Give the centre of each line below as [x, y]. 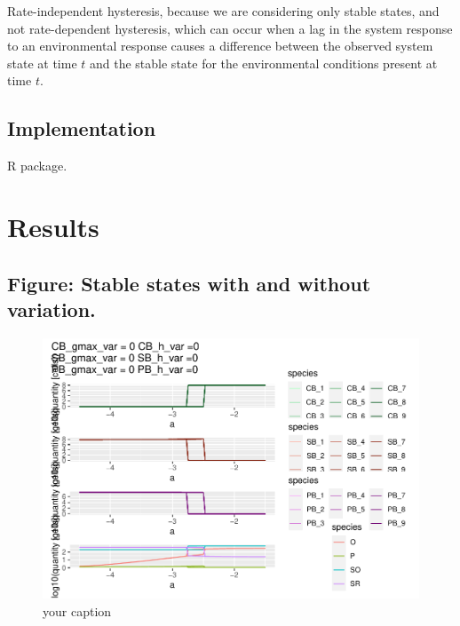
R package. [37, 166]
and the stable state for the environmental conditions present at [264, 63]
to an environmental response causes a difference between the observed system [220, 46]
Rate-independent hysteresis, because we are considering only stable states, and [223, 11]
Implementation [82, 128]
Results [53, 226]
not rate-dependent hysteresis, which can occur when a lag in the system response [230, 28]
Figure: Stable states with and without [189, 283]
